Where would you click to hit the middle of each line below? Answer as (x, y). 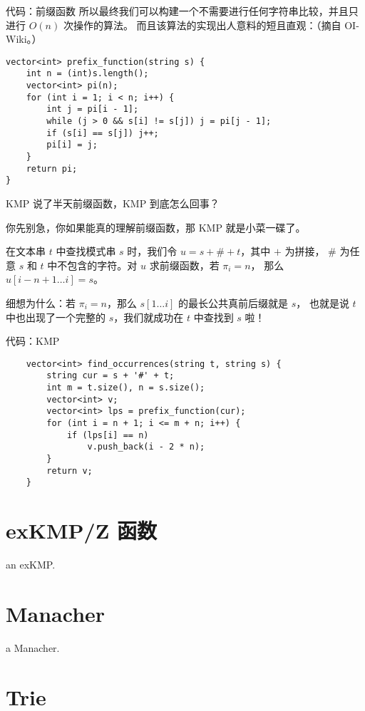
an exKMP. (31, 565)
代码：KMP (33, 341)
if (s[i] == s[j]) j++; (103, 133)
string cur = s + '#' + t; (110, 376)
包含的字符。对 (102, 265)
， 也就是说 (323, 302)
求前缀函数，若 (184, 265)
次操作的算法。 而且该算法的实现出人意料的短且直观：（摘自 (202, 25)
